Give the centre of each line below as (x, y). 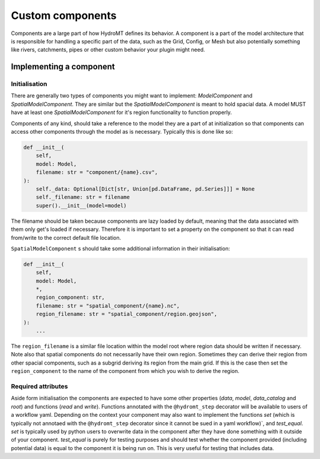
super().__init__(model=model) (81, 205)
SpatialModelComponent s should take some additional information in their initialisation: (121, 248)
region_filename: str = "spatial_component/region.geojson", (127, 314)
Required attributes (39, 386)
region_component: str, (70, 297)
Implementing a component (63, 67)
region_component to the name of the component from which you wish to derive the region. (125, 371)
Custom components (64, 15)
